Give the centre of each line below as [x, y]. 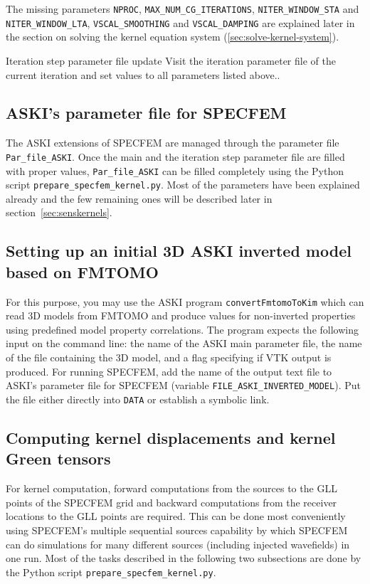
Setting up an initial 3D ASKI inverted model [179, 251]
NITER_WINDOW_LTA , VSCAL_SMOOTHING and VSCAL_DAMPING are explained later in [180, 22]
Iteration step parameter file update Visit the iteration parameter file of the [171, 60]
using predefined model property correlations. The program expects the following [182, 329]
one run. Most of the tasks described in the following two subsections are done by [184, 558]
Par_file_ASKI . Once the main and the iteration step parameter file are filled [175, 156]
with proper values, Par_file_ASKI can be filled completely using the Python [175, 170]
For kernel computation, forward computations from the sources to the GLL [171, 488]
